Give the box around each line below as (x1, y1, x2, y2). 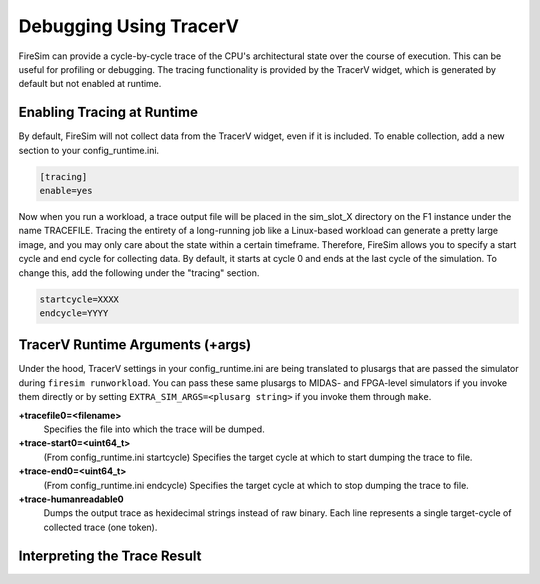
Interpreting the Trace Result (18, 547, 202, 564)
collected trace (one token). (43, 521, 158, 533)
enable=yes (39, 185, 93, 196)
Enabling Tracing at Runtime (18, 104, 199, 121)
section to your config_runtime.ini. (18, 144, 160, 156)
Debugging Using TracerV (18, 15, 240, 37)
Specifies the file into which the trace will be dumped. (43, 423, 265, 435)
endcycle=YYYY (39, 307, 109, 319)
